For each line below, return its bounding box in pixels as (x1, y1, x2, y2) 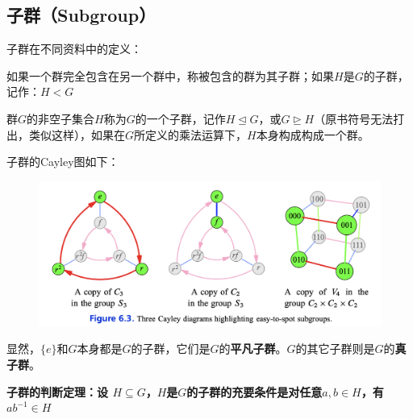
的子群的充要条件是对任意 (186, 383, 323, 400)
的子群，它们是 (131, 340, 211, 357)
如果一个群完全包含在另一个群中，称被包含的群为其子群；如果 (6, 67, 334, 84)
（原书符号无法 (314, 110, 394, 127)
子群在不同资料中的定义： (6, 40, 142, 57)
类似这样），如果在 (28, 126, 125, 143)
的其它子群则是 (295, 340, 375, 357)
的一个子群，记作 (135, 110, 226, 127)
